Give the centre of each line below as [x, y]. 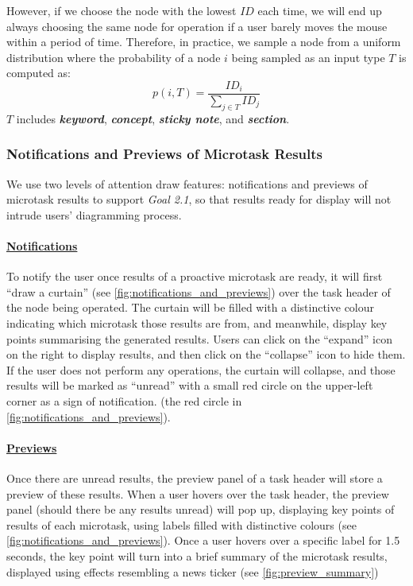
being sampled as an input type [308, 57]
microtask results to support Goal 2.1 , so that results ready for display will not [199, 199]
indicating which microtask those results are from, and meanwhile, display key [197, 323]
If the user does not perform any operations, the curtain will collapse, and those [201, 369]
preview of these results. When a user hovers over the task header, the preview [198, 493]
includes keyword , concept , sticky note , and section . [153, 118]
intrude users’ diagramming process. [94, 214]
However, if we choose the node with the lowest [122, 10]
